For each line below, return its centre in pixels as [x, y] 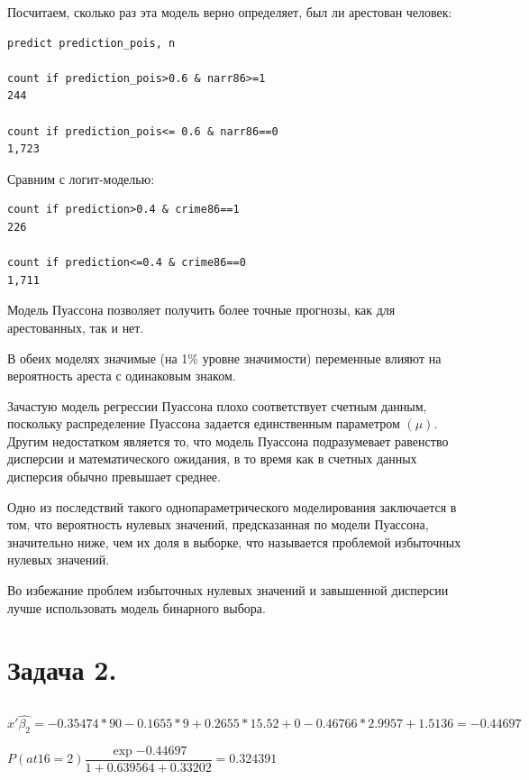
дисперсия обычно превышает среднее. [114, 477]
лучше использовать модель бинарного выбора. [137, 607]
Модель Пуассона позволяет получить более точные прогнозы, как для [201, 310]
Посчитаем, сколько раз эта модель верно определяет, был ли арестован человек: [230, 12]
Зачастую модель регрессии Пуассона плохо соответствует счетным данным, [217, 405]
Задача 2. [62, 670]
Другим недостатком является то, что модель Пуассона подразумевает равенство [228, 440]
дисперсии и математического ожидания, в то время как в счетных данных [212, 459]
